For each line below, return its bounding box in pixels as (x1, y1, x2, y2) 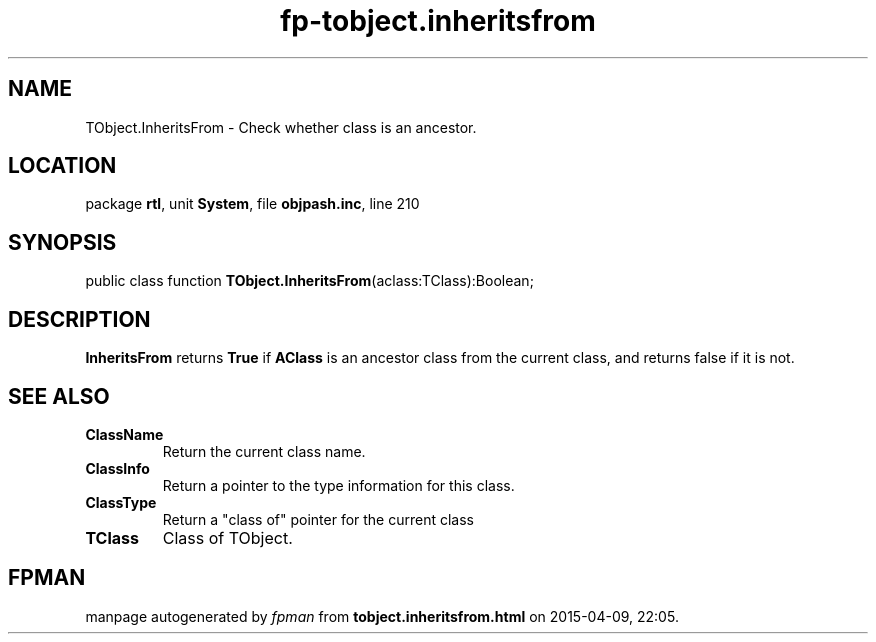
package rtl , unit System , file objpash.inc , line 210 (85, 195, 420, 213)
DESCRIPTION (8, 306, 151, 332)
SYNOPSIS (8, 229, 117, 255)
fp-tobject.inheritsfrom (280, 4, 596, 38)
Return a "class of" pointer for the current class (162, 510, 474, 528)
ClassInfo (85, 459, 150, 477)
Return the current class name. (162, 442, 366, 460)
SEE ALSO (8, 383, 110, 409)
